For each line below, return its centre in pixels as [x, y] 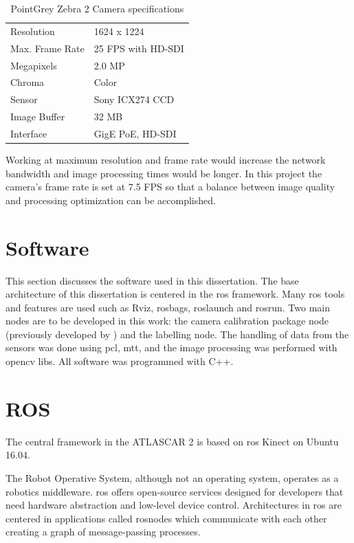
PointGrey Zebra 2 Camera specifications [97, 8]
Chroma [27, 82]
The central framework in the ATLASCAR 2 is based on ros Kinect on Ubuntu [172, 441]
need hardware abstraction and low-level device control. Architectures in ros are [174, 505]
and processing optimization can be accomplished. [111, 200]
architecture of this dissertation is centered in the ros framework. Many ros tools [175, 294]
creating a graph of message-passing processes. [103, 532]
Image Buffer [38, 117]
